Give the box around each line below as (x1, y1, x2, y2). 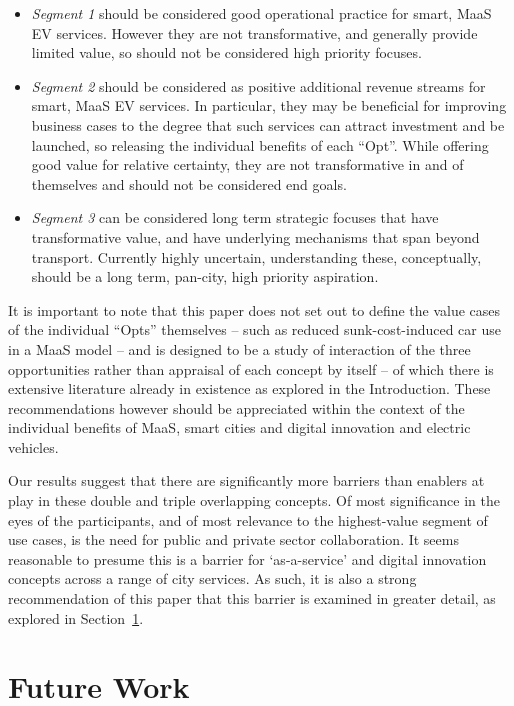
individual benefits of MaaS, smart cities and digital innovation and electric (8, 417, 471, 438)
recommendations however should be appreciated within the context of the (8, 397, 465, 418)
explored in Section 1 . (8, 607, 144, 628)
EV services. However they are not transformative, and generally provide (31, 22, 478, 43)
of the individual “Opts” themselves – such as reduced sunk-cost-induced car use (8, 319, 501, 340)
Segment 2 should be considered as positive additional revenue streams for (31, 75, 486, 96)
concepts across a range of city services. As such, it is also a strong (8, 568, 417, 589)
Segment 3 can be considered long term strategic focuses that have (31, 207, 439, 228)
